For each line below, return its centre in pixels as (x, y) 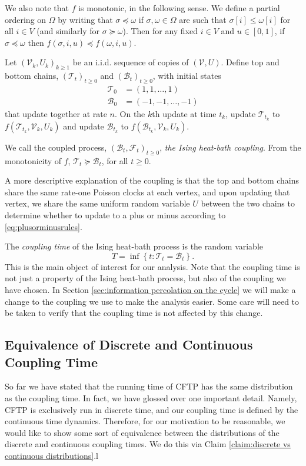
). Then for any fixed (160, 31)
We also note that (37, 8)
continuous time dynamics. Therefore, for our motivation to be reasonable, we (145, 421)
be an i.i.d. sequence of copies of (131, 62)
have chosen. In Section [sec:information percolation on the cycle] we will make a (150, 290)
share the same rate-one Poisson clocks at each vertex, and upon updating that (147, 192)
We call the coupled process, (56, 147)
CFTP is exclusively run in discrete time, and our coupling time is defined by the (152, 409)
